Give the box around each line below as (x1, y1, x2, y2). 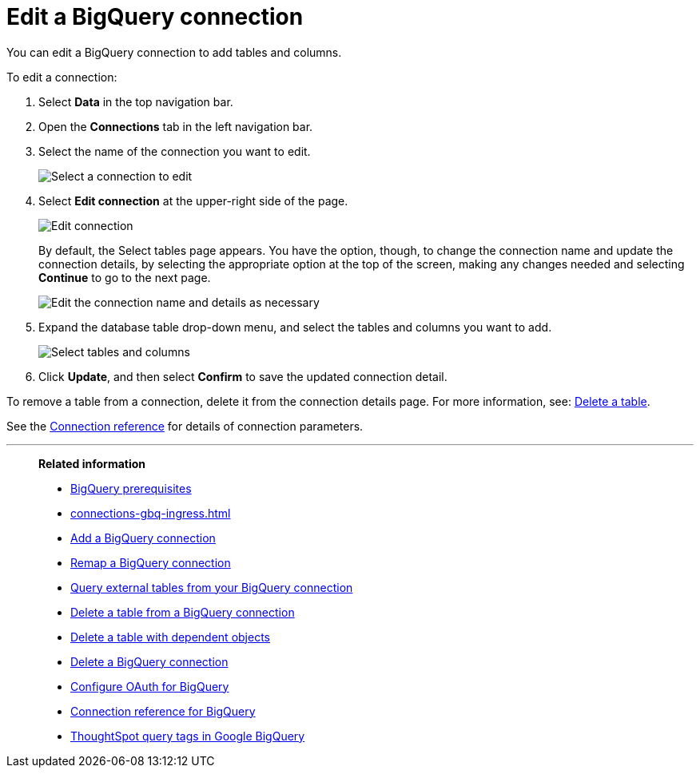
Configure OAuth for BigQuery (70, 679, 229, 693)
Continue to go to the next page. (38, 270, 211, 284)
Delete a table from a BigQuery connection (70, 605, 295, 619)
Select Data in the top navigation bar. (38, 94, 233, 109)
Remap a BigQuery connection (70, 555, 231, 570)
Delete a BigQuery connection (70, 654, 229, 669)
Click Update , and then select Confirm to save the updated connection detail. (38, 369, 447, 383)
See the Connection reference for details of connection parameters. (6, 419, 364, 433)
